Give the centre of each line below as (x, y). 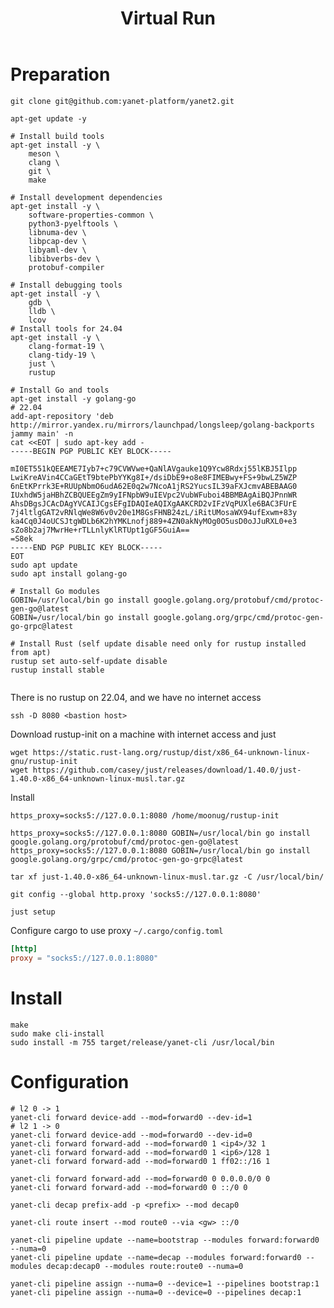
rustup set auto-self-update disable (89, 661)
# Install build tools (57, 136)
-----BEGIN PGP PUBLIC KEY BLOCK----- (91, 451)
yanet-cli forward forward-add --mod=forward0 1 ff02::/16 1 (140, 1161)
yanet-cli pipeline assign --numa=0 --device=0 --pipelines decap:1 (156, 1292)
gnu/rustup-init (44, 761)
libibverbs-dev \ (64, 258)
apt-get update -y (48, 118)
